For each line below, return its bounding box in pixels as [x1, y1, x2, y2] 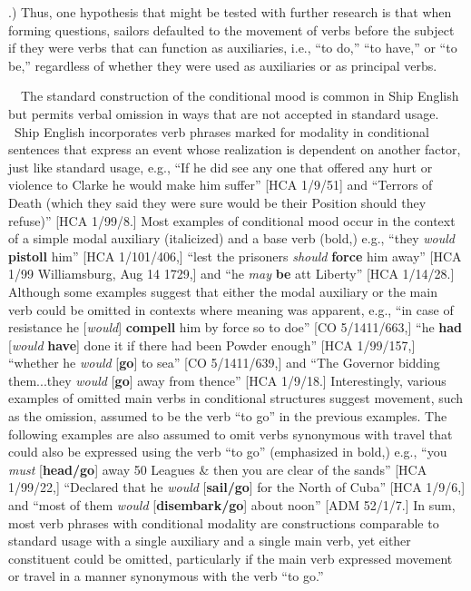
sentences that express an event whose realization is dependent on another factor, [8, 140, 461, 159]
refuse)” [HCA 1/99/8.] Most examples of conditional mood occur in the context [8, 211, 456, 230]
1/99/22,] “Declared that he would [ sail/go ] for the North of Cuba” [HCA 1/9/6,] [8, 478, 466, 497]
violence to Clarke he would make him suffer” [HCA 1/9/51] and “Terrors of [8, 175, 433, 194]
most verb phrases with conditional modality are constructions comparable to [8, 513, 439, 532]
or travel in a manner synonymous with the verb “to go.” [8, 566, 324, 586]
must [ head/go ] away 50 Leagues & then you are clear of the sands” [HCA [8, 459, 427, 478]
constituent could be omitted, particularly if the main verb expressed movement [8, 548, 453, 567]
